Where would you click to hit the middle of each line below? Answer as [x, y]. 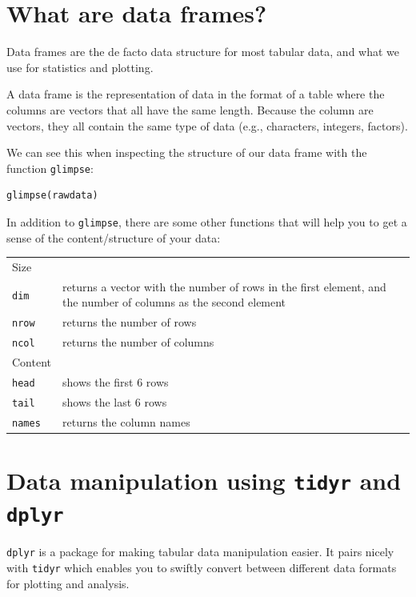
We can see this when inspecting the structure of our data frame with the [187, 152]
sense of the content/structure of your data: [114, 237]
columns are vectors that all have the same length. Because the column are [190, 109]
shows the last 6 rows [115, 401]
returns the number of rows [130, 322]
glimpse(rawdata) [52, 196]
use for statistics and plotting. [80, 67]
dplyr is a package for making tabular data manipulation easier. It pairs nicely [200, 552]
